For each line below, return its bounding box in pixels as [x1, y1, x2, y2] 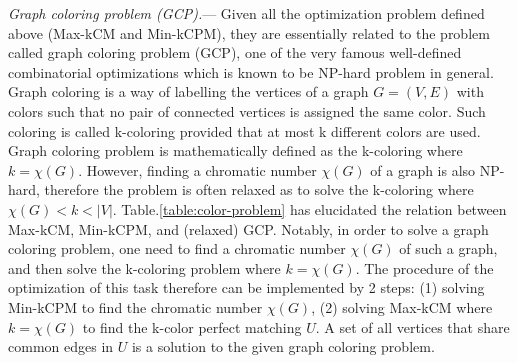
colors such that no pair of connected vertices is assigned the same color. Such [8, 100, 486, 121]
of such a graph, [399, 238, 498, 259]
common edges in [8, 336, 114, 357]
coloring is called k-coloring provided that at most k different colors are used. [8, 120, 481, 141]
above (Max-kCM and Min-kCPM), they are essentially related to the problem [8, 22, 490, 43]
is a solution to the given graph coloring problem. [131, 336, 435, 357]
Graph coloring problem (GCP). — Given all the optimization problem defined [8, 3, 485, 23]
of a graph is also [370, 159, 476, 180]
